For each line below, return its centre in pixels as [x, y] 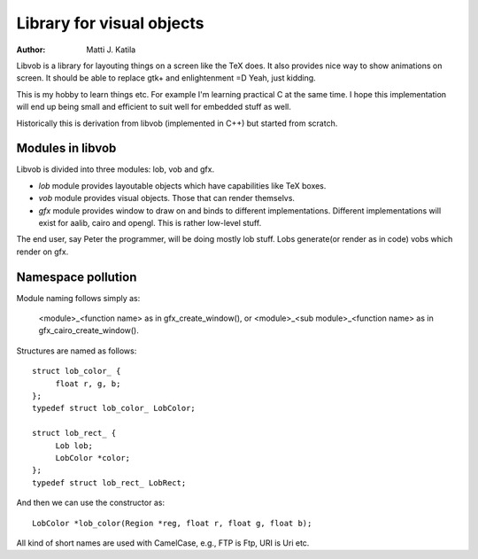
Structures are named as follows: [77, 351]
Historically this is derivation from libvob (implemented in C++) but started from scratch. [177, 123]
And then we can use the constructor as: [91, 503]
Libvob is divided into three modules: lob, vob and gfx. [116, 169]
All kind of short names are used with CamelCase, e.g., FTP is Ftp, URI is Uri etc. [163, 543]
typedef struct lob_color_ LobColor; [114, 408]
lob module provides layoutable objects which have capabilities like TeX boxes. [182, 185]
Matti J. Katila [111, 50]
